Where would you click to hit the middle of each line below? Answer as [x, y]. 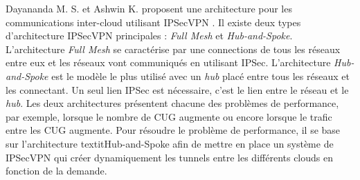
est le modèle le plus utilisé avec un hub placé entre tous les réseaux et [200, 76]
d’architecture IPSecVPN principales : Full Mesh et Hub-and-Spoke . [149, 36]
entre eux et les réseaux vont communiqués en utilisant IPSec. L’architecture [168, 62]
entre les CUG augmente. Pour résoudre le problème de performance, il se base [173, 130]
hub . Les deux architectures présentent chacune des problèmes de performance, [172, 103]
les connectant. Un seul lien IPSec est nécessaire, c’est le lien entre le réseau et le [177, 89]
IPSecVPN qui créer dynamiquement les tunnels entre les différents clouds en [170, 157]
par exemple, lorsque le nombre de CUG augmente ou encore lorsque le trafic [169, 116]
